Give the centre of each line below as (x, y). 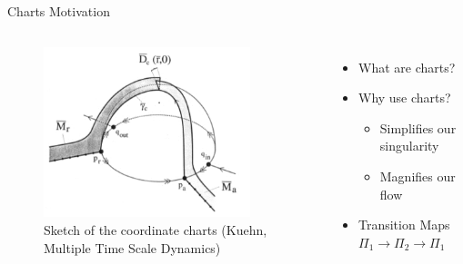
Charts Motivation (59, 11)
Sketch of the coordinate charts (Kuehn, (156, 230)
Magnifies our (418, 176)
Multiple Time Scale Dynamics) (132, 247)
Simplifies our (418, 127)
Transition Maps (404, 225)
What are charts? (407, 67)
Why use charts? (404, 98)
